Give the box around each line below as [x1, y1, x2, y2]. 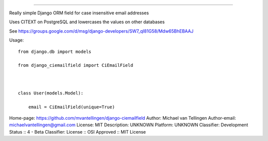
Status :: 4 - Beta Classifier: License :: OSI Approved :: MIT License [9, 129, 146, 135]
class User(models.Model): [18, 90, 84, 96]
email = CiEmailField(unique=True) [28, 104, 115, 110]
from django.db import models [18, 48, 92, 54]
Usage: [9, 37, 24, 43]
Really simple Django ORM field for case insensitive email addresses [9, 10, 149, 16]
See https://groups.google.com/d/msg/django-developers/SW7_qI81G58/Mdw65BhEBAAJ [9, 28, 194, 34]
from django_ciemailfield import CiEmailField [18, 62, 134, 68]
